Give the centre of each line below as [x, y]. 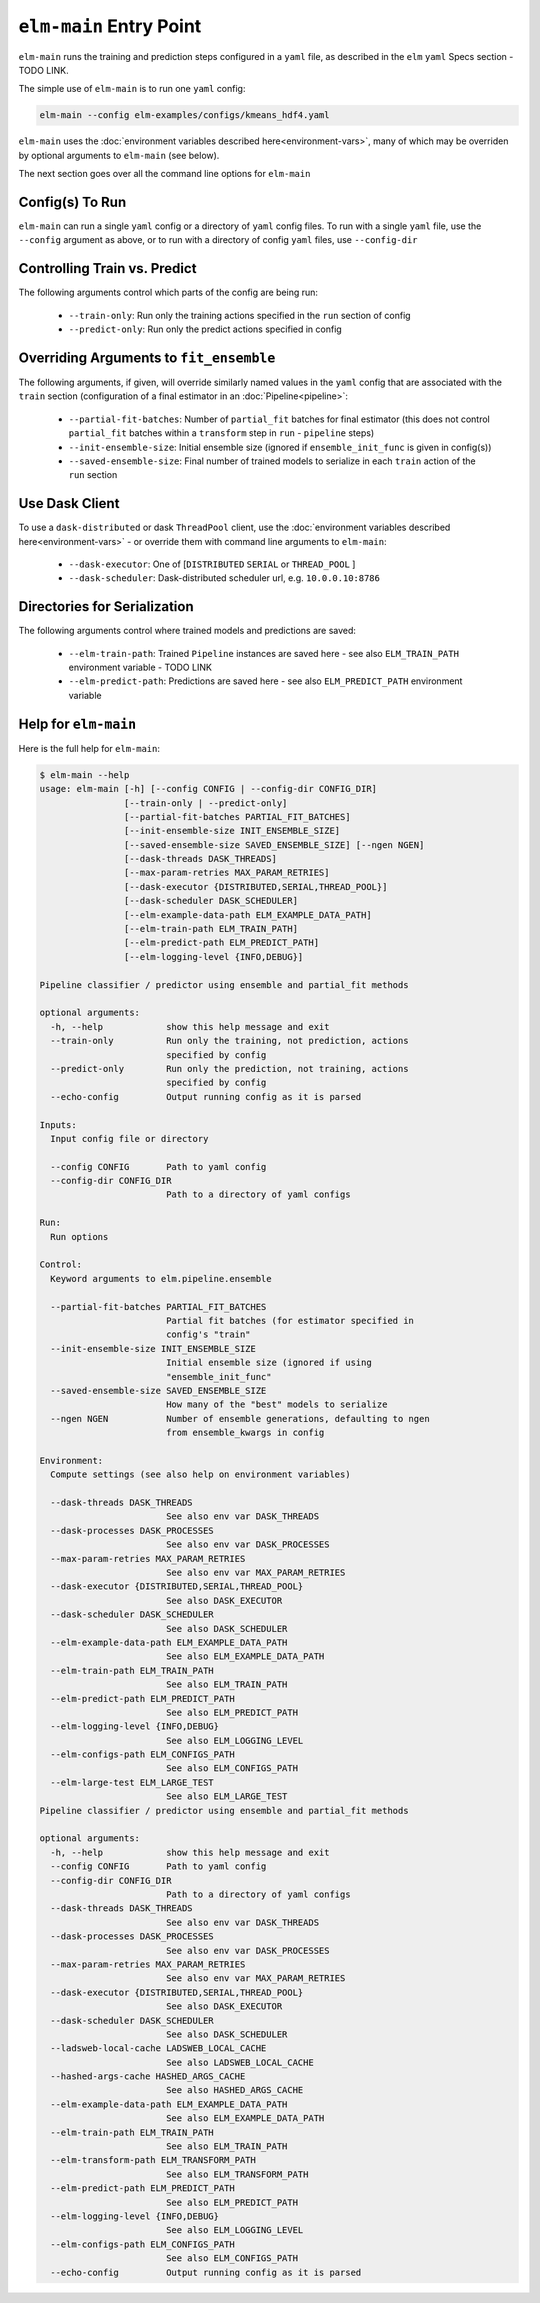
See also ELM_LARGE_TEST [226, 1796]
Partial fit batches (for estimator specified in [290, 1320]
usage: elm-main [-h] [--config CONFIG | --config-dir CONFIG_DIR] [208, 789]
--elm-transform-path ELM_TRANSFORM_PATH [153, 2160]
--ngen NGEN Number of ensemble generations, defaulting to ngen [240, 1418]
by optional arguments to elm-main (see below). [119, 155]
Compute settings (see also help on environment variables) [200, 1474]
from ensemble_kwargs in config [245, 1433]
